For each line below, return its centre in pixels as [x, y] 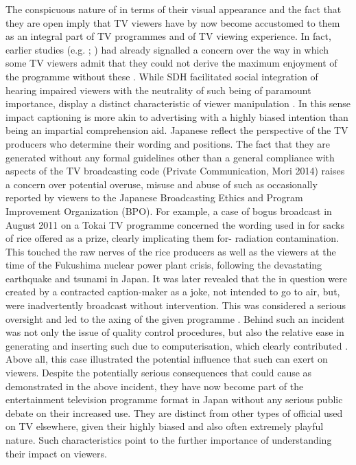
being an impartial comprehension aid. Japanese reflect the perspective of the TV [177, 130]
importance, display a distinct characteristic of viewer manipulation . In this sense [178, 103]
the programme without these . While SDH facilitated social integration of [162, 76]
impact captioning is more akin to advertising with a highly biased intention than [177, 116]
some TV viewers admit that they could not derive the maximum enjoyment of [171, 63]
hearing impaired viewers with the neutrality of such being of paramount [158, 90]
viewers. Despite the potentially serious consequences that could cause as [159, 373]
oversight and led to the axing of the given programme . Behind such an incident [175, 318]
